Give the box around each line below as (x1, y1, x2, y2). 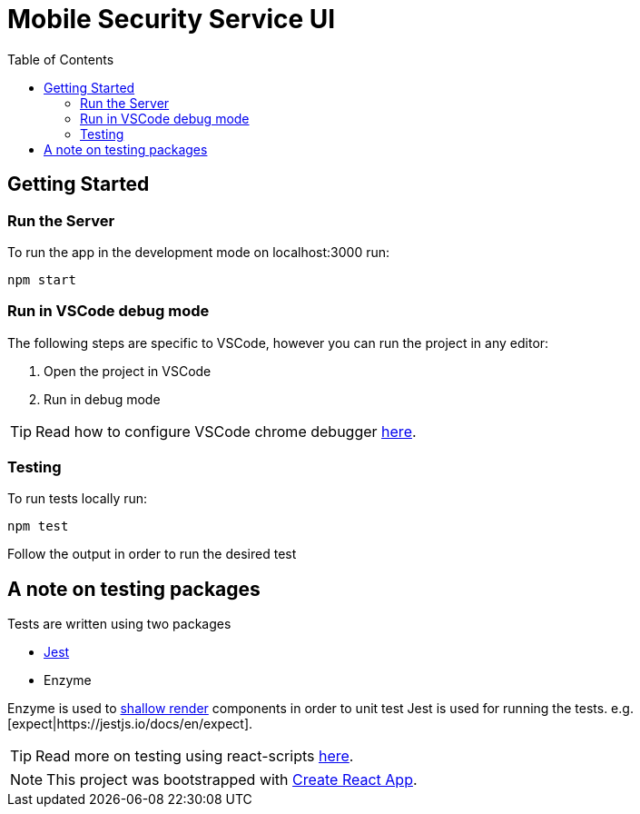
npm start (7, 272, 76, 287)
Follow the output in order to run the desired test (7, 546, 297, 562)
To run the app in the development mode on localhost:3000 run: (7, 243, 389, 260)
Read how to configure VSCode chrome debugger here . (35, 422, 417, 441)
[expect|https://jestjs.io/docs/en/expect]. (7, 716, 253, 732)
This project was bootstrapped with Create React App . (46, 770, 418, 789)
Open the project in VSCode (44, 362, 212, 379)
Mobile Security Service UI (7, 4, 336, 35)
